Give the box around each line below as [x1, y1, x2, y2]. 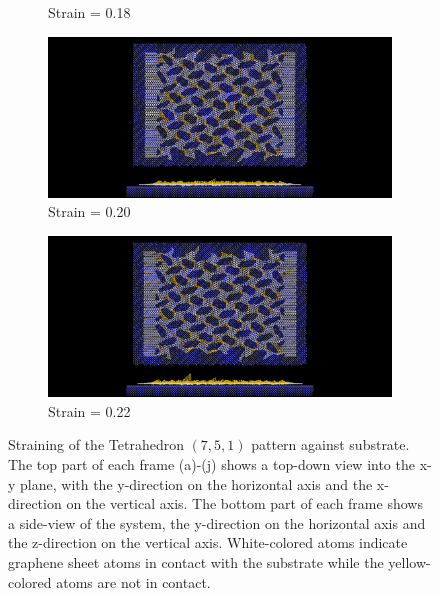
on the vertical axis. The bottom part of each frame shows [66, 493, 423, 514]
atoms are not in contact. [56, 571, 211, 592]
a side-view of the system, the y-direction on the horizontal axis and [8, 512, 426, 533]
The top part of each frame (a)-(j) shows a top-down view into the [8, 454, 415, 475]
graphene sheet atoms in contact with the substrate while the [8, 552, 384, 573]
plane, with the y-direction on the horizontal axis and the [20, 473, 373, 494]
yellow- [388, 552, 431, 573]
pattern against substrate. [251, 434, 410, 455]
